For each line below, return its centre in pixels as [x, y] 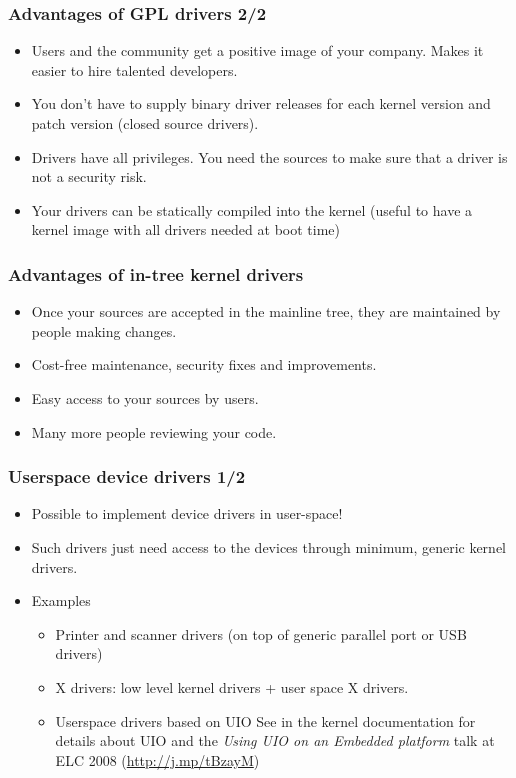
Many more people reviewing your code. [154, 431]
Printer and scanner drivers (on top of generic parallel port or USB [261, 633]
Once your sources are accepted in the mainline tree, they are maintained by [266, 311]
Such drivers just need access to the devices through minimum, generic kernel [269, 546]
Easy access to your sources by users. [145, 397]
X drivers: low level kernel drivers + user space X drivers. [232, 686]
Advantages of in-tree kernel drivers [156, 273]
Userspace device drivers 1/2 [127, 476]
